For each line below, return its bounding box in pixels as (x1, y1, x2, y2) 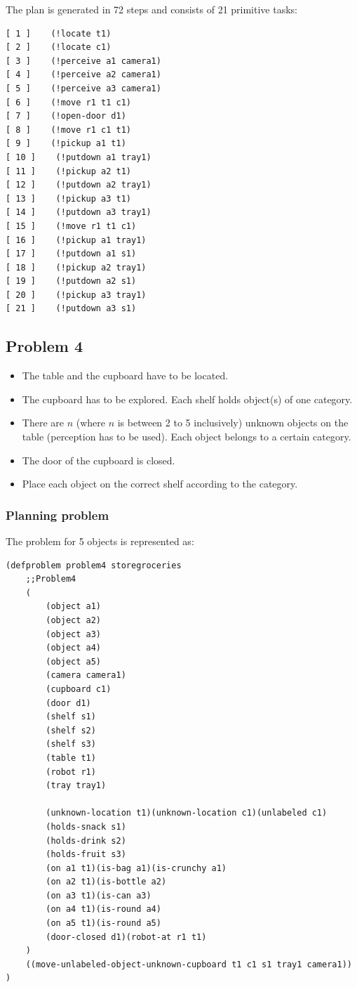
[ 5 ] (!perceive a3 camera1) (6, 83, 161, 93)
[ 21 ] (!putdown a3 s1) (6, 303, 137, 314)
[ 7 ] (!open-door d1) (6, 111, 126, 122)
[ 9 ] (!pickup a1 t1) (6, 138, 126, 149)
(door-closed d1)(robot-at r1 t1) (46, 932, 207, 942)
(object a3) (46, 629, 102, 639)
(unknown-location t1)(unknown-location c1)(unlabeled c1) (46, 808, 328, 818)
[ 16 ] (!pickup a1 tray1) (6, 235, 147, 245)
